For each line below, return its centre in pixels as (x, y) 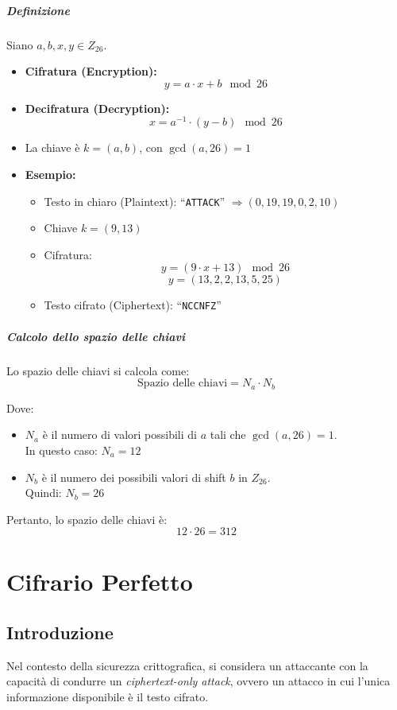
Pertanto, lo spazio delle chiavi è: (87, 519)
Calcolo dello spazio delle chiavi (96, 336)
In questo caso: (61, 450)
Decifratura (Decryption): (97, 108)
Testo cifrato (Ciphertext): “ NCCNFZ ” (133, 305)
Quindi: (43, 493)
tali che (228, 435)
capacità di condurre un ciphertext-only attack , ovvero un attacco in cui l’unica (198, 681)
